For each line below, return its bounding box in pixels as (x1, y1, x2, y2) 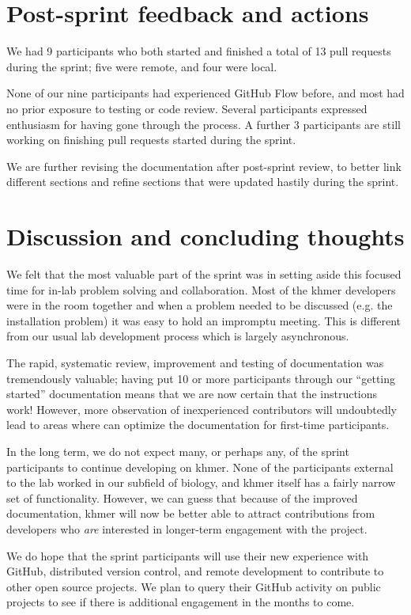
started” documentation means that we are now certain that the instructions (6, 385, 378, 402)
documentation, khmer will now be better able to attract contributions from (6, 505, 375, 522)
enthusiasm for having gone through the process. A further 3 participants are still (6, 116, 401, 132)
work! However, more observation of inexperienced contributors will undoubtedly (6, 401, 397, 417)
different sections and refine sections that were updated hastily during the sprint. (6, 173, 399, 190)
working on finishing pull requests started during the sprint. (6, 131, 296, 148)
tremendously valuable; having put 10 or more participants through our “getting (6, 370, 395, 386)
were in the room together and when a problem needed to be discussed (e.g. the (6, 297, 393, 313)
